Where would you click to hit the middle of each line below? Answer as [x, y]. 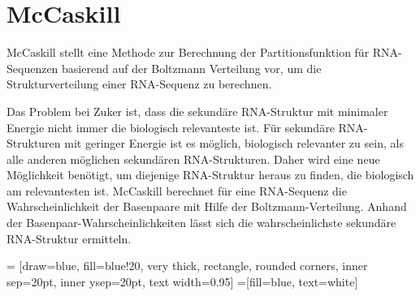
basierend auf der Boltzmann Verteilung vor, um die [192, 68]
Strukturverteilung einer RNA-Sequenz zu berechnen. [139, 84]
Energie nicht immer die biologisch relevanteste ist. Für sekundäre [171, 127]
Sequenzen [32, 68]
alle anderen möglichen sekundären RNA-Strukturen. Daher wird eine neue [193, 159]
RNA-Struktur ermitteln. [69, 238]
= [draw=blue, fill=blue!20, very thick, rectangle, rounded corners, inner [187, 266]
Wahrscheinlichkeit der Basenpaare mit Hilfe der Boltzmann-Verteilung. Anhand [207, 206]
